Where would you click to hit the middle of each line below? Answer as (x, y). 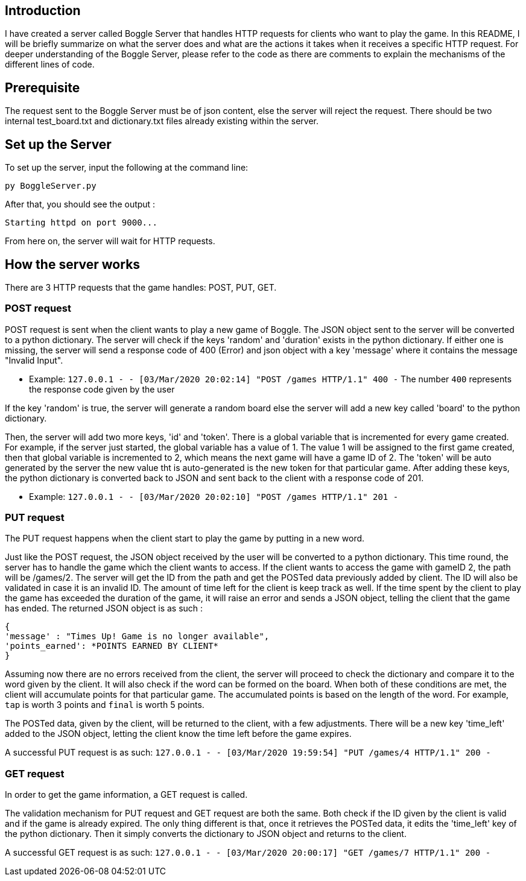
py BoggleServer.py (51, 186)
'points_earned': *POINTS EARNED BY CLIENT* (112, 646)
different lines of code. (50, 65)
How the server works (73, 264)
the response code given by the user (102, 389)
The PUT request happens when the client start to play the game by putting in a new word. (185, 538)
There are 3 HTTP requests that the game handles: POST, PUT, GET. (141, 287)
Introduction (43, 11)
